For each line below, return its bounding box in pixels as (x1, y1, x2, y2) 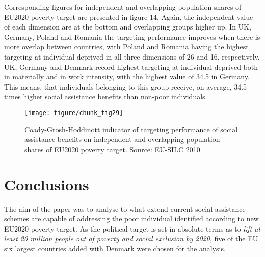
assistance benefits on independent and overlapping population (24, 134, 220, 145)
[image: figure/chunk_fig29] (24, 109, 123, 117)
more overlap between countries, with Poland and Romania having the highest (4, 41, 249, 52)
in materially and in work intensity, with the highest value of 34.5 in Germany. (4, 71, 250, 82)
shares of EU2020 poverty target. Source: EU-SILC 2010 (24, 144, 200, 154)
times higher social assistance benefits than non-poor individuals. (4, 91, 207, 102)
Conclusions (4, 174, 89, 194)
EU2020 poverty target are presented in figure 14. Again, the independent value (4, 11, 253, 22)
